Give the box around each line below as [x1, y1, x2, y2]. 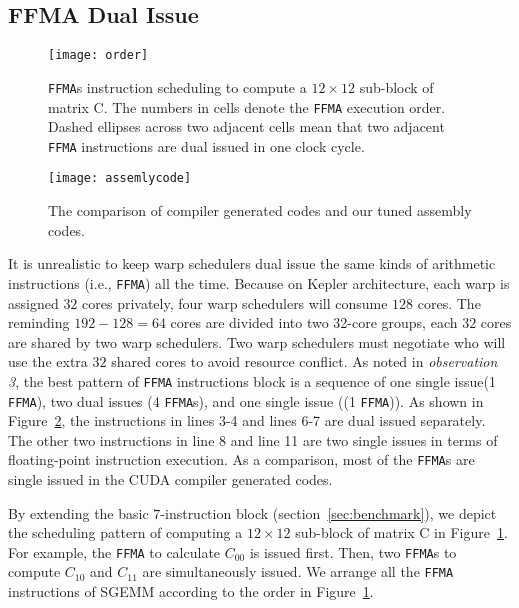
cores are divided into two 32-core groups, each [170, 312, 458, 333]
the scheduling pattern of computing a [8, 522, 243, 543]
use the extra [8, 351, 88, 372]
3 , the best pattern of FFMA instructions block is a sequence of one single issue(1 [8, 370, 496, 391]
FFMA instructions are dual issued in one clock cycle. [48, 135, 365, 156]
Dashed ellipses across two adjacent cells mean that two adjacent [48, 116, 445, 137]
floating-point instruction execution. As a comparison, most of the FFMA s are [8, 449, 475, 470]
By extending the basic [8, 502, 149, 523]
